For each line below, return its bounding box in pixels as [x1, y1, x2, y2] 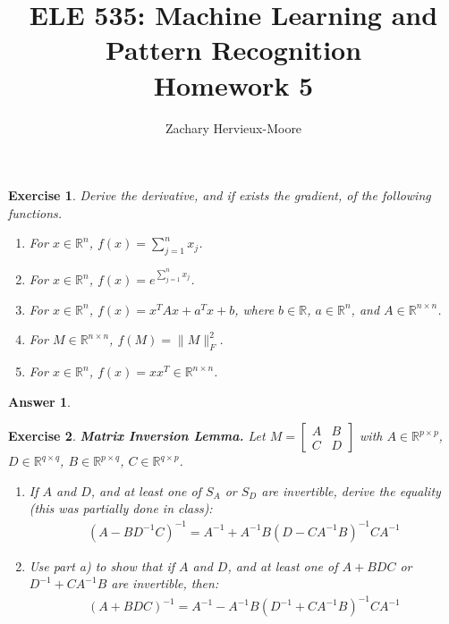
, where [234, 299, 275, 318]
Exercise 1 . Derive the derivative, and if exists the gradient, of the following [8, 186, 431, 205]
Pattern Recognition [105, 31, 362, 68]
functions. [8, 203, 63, 222]
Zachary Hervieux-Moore [165, 118, 302, 137]
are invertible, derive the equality [261, 481, 441, 500]
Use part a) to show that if [29, 556, 175, 575]
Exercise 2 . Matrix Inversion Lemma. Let [8, 426, 266, 445]
